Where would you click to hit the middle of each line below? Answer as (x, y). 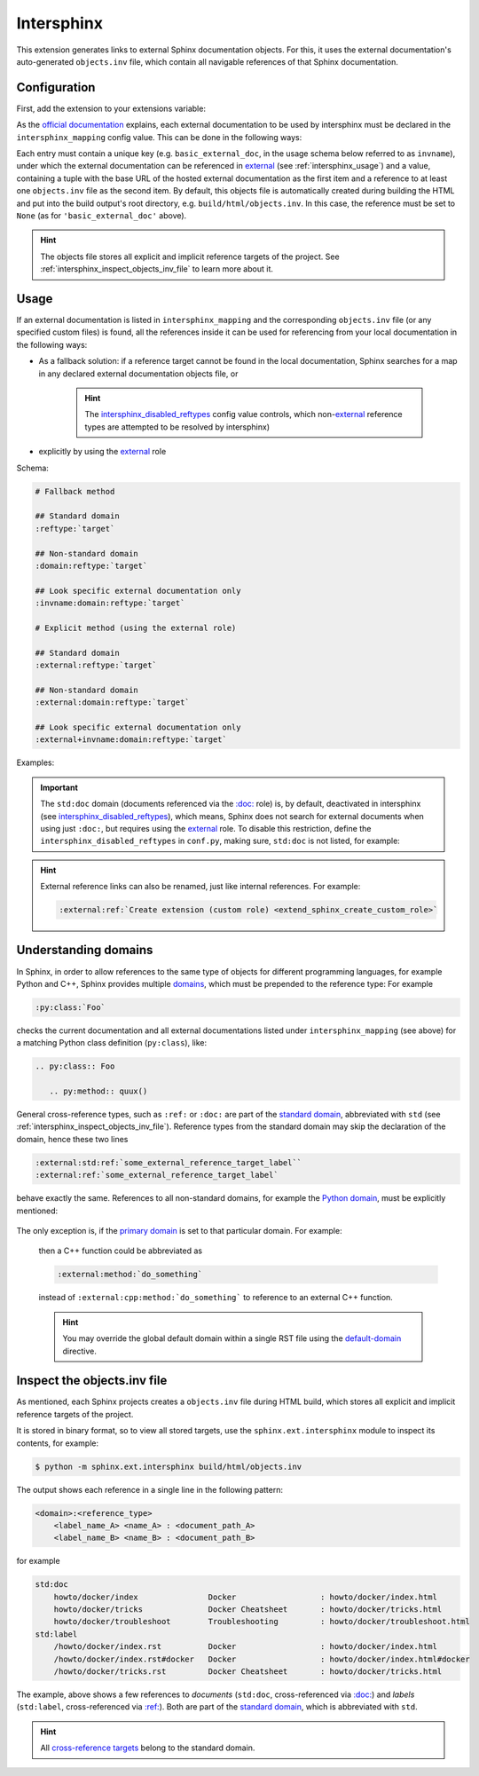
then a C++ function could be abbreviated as (121, 1251)
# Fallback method (75, 491)
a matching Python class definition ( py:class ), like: (112, 1043)
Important (59, 787)
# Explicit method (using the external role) (136, 628)
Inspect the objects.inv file (92, 1381)
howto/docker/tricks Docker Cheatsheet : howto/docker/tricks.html (248, 1610)
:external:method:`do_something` (130, 1275)
